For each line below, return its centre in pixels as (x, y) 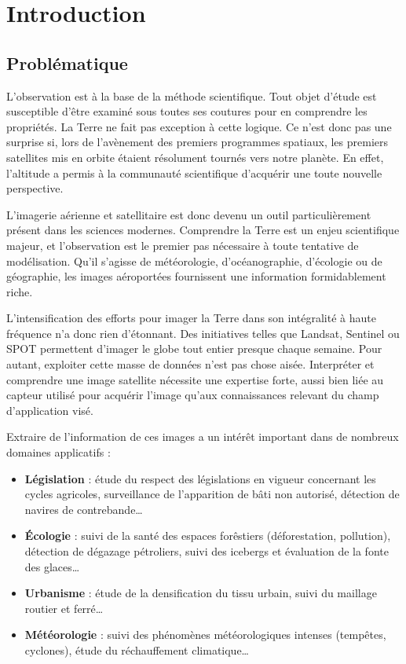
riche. (20, 291)
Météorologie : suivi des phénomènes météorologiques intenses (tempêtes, (205, 635)
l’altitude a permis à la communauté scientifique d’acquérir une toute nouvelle (194, 172)
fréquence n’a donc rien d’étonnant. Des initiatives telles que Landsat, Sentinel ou (203, 333)
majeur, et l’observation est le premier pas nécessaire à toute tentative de (183, 245)
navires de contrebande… (84, 509)
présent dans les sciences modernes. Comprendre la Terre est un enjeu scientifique (203, 230)
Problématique (67, 62)
